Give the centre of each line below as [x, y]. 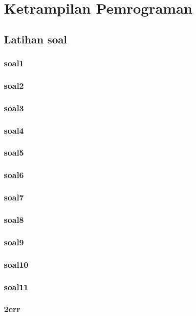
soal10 [16, 264]
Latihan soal [36, 39]
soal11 [16, 286]
